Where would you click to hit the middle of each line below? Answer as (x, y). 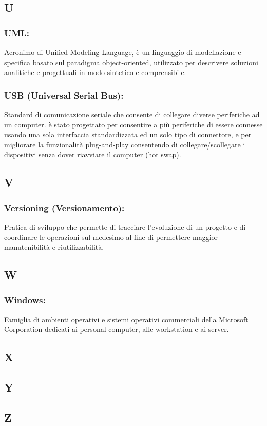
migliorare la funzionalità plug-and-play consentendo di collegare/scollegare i (125, 144)
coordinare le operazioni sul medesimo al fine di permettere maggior (111, 237)
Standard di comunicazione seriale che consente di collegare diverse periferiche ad (132, 114)
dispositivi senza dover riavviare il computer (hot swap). (93, 154)
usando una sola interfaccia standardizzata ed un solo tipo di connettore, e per (128, 134)
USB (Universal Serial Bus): (64, 95)
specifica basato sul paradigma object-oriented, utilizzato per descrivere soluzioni (131, 62)
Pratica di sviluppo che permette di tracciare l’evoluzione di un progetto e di (125, 226)
